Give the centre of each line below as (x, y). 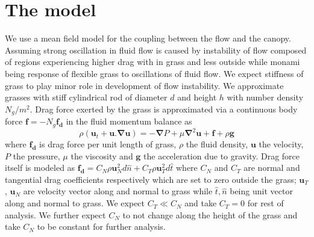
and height (197, 97)
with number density (265, 97)
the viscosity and (102, 155)
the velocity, (281, 144)
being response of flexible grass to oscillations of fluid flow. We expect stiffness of (154, 73)
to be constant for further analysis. (101, 226)
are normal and (272, 168)
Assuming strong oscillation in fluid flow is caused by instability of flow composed (156, 50)
